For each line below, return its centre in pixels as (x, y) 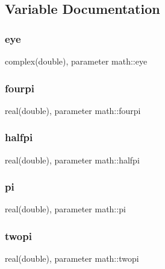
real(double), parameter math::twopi (72, 258)
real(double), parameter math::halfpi (72, 160)
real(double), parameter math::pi (65, 209)
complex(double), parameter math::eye (76, 61)
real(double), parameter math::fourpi (73, 110)
